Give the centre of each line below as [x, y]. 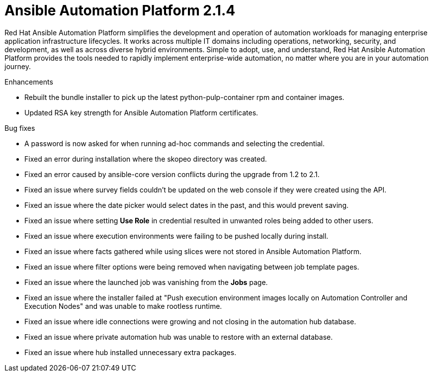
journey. [18, 66]
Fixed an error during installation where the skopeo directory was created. [146, 159]
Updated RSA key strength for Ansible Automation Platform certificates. [141, 112]
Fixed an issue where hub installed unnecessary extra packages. [130, 352]
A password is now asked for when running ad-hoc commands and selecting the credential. [175, 143]
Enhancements [29, 82]
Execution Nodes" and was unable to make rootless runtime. [123, 306]
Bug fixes [20, 128]
